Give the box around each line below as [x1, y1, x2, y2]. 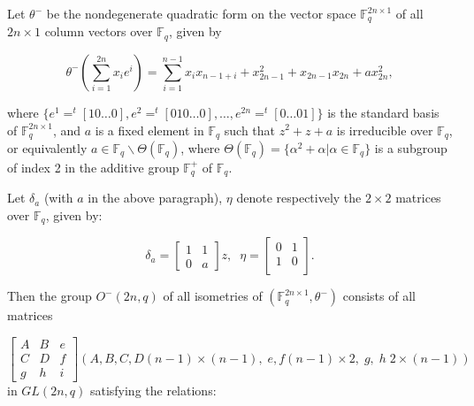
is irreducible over [336, 120, 433, 139]
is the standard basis [327, 103, 440, 121]
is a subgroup [374, 138, 447, 157]
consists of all [342, 287, 416, 305]
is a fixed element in [95, 120, 204, 139]
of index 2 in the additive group [7, 157, 180, 176]
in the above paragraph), [88, 188, 223, 207]
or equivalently [7, 138, 88, 157]
